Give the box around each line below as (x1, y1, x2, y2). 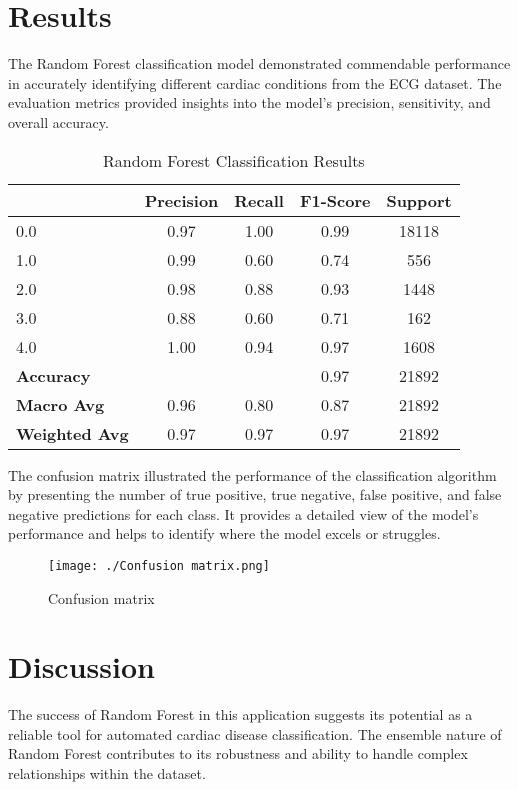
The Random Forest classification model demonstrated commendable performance (8, 53, 511, 74)
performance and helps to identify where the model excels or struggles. (8, 523, 441, 544)
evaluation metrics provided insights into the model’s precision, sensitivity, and (8, 92, 491, 113)
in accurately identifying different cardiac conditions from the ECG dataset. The (8, 72, 502, 93)
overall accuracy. (8, 111, 109, 132)
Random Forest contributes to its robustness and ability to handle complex (8, 743, 468, 764)
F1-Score (299, 188, 371, 212)
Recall (234, 188, 284, 212)
